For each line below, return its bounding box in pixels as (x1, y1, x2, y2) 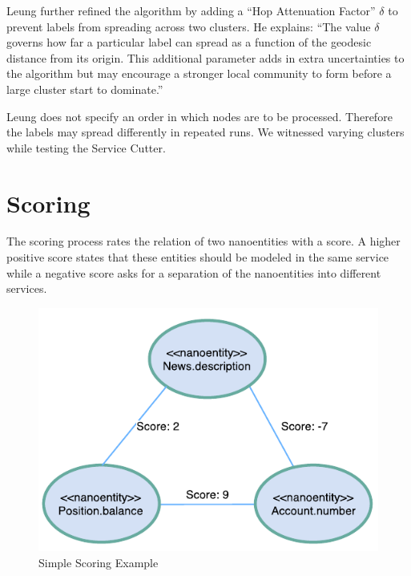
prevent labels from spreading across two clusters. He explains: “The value (6, 18, 371, 34)
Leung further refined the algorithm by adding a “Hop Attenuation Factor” (6, 2, 376, 18)
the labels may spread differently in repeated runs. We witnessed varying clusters (6, 124, 405, 140)
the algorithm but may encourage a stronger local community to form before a (6, 65, 392, 82)
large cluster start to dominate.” (6, 80, 163, 97)
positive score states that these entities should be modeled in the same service (6, 249, 389, 266)
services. (6, 280, 47, 297)
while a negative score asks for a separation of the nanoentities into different (6, 264, 381, 281)
